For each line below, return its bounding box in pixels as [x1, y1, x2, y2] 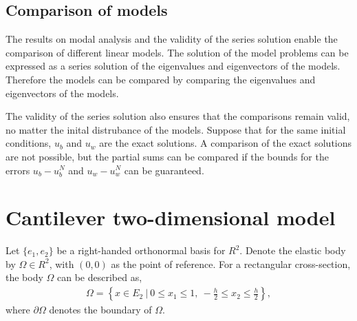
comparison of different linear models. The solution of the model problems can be [6, 45, 349, 59]
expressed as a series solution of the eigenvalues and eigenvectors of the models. [6, 59, 340, 73]
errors [6, 163, 30, 177]
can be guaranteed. [124, 163, 204, 177]
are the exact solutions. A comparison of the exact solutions [99, 136, 352, 150]
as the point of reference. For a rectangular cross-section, [111, 256, 351, 271]
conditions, [6, 136, 52, 150]
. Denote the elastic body [239, 243, 346, 258]
